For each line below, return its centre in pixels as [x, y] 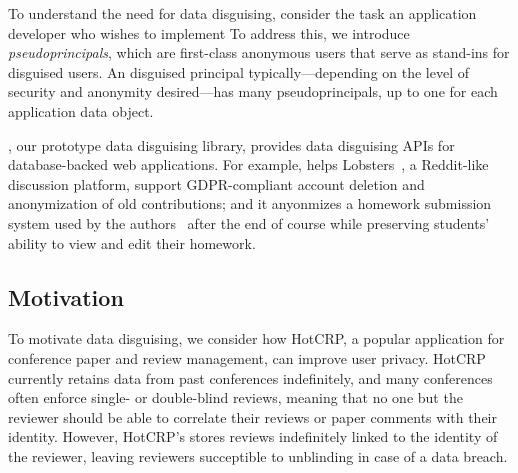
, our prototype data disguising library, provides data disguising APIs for [231, 144]
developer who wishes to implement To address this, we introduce [209, 32]
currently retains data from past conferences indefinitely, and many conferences [250, 377]
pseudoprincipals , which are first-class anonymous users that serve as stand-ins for [259, 52]
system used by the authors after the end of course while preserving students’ [249, 222]
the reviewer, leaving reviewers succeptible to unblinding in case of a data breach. [258, 455]
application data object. [81, 110]
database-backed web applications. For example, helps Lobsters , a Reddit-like [248, 164]
